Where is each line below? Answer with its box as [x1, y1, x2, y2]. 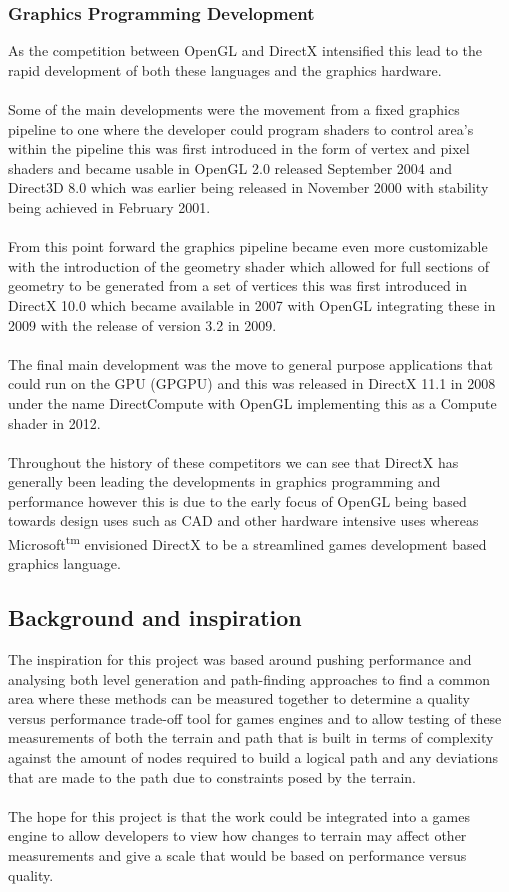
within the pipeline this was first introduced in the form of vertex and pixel [8, 138, 470, 159]
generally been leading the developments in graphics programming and [8, 471, 441, 492]
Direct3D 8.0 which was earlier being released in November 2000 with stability [8, 177, 489, 198]
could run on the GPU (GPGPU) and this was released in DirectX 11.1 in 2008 [8, 373, 496, 394]
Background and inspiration [8, 602, 302, 633]
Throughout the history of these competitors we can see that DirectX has [8, 451, 459, 472]
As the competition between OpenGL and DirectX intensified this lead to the [8, 40, 483, 61]
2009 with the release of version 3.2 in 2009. [8, 314, 277, 335]
